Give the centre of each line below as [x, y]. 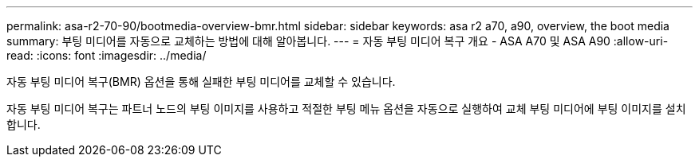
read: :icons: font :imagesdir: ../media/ [107, 55]
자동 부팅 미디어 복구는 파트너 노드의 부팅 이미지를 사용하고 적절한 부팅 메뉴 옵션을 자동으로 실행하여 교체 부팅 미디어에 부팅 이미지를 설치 [346, 109]
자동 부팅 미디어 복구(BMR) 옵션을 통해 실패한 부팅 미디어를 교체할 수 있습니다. [201, 81]
